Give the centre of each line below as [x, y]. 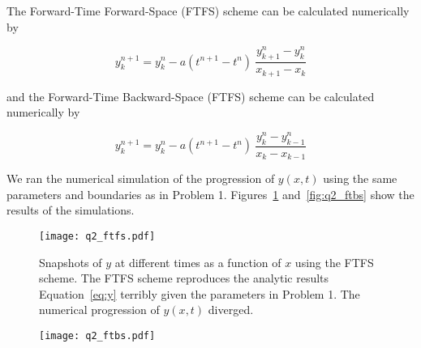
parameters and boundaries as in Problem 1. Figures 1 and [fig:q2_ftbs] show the [210, 194]
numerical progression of [99, 310]
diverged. [231, 310]
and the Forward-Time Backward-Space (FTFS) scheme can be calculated [191, 96]
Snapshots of [71, 262]
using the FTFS [334, 262]
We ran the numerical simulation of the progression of [141, 178]
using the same [360, 178]
